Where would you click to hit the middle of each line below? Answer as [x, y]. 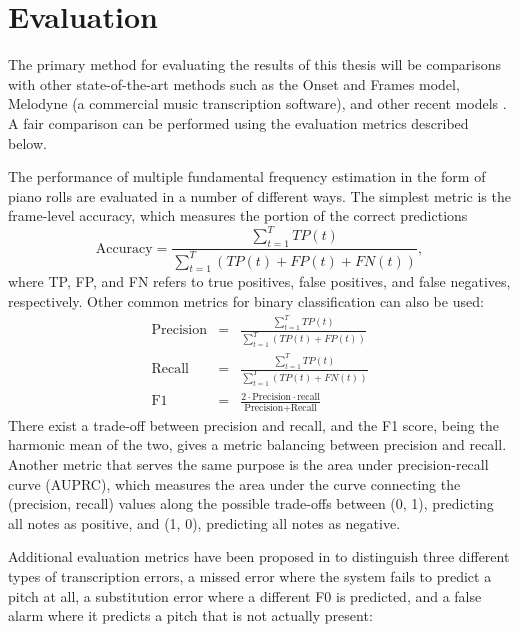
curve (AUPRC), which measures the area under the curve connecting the [234, 483]
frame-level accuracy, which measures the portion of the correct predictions [238, 215]
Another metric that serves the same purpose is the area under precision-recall [248, 463]
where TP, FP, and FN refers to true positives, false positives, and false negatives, [259, 281]
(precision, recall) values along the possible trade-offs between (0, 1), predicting [251, 503]
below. [27, 142]
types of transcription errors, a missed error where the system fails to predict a [250, 575]
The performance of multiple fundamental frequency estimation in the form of [247, 176]
